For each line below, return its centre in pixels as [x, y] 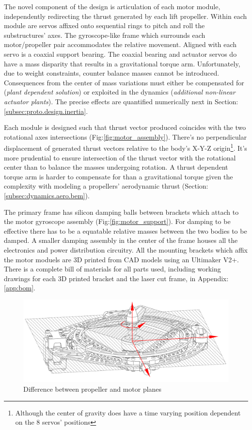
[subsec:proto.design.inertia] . [46, 111]
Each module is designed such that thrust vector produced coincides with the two [125, 127]
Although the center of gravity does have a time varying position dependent [128, 412]
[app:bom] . [20, 288]
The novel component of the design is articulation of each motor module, [112, 6]
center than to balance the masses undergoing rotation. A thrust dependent [116, 167]
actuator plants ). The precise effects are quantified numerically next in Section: [121, 101]
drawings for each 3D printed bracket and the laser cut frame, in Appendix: [116, 278]
